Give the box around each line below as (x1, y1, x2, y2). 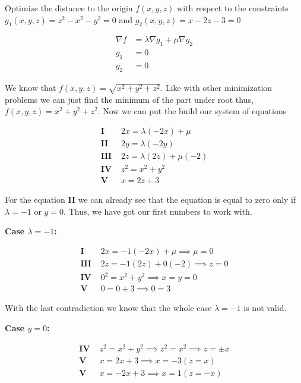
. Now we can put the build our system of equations (97, 105, 287, 117)
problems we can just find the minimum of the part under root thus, (5, 93, 254, 105)
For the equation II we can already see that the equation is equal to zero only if (5, 193, 296, 206)
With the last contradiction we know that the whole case (5, 302, 212, 314)
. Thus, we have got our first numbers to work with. (64, 205, 252, 217)
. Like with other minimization (160, 81, 273, 93)
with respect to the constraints (177, 2, 289, 14)
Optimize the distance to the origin (5, 2, 133, 14)
